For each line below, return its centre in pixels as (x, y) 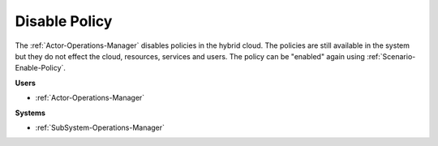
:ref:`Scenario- (391, 56)
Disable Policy (64, 21)
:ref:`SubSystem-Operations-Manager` (100, 127)
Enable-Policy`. (41, 68)
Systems (30, 113)
